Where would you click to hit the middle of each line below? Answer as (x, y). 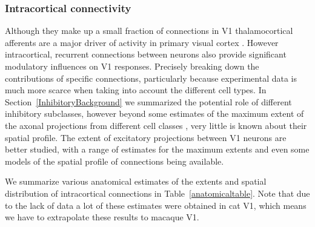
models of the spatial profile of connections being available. (114, 161)
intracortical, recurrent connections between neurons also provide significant (146, 54)
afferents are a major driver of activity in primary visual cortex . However (142, 42)
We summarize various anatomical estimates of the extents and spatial (136, 181)
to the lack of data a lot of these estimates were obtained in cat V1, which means (156, 205)
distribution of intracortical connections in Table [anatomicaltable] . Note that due (157, 193)
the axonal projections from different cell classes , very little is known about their (156, 125)
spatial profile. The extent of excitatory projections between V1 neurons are (146, 137)
